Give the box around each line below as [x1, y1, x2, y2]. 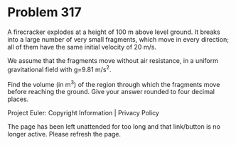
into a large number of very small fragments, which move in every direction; [7, 35, 230, 43]
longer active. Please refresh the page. [7, 130, 122, 139]
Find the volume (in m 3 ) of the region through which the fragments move [7, 79, 220, 88]
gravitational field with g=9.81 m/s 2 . [7, 64, 112, 74]
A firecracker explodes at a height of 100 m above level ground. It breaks [7, 28, 220, 36]
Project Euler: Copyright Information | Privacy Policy [7, 109, 160, 117]
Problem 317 [7, 4, 82, 21]
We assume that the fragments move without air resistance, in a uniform [7, 56, 219, 64]
